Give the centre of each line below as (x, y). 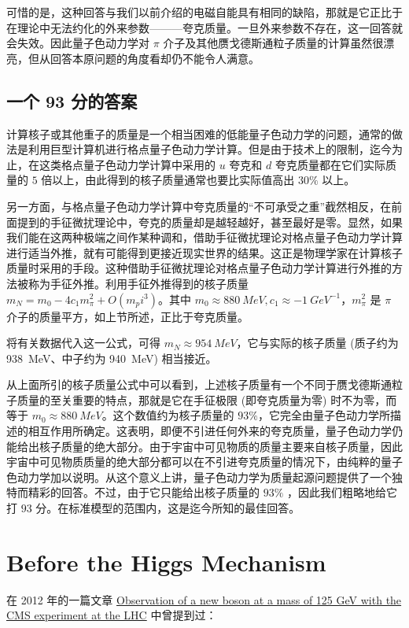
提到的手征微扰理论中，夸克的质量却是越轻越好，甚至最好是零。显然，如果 (210, 222)
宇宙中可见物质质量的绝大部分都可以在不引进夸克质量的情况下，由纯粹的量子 (204, 462)
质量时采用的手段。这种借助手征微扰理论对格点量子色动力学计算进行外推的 (199, 268)
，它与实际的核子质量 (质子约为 (317, 343)
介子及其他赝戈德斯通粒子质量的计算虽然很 (273, 43)
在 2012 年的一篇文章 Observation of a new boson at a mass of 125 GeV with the (204, 599)
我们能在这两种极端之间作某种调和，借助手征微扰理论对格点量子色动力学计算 (204, 237)
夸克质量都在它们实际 (330, 164)
